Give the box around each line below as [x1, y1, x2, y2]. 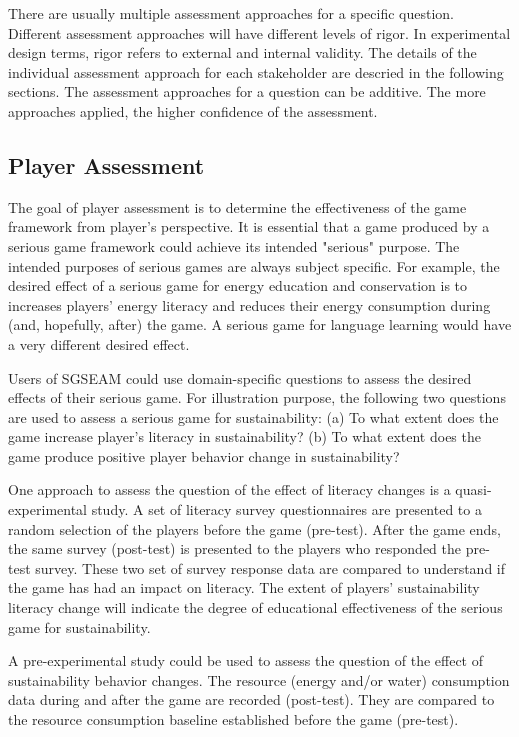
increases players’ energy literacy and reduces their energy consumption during [8, 294, 491, 315]
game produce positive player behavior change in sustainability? [8, 445, 400, 466]
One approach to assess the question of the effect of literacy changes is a [8, 479, 451, 500]
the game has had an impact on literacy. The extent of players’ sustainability [8, 577, 480, 598]
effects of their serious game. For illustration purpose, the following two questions [8, 387, 506, 408]
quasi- [455, 479, 492, 500]
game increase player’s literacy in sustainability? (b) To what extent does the [8, 426, 481, 447]
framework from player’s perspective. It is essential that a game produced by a [8, 216, 490, 237]
